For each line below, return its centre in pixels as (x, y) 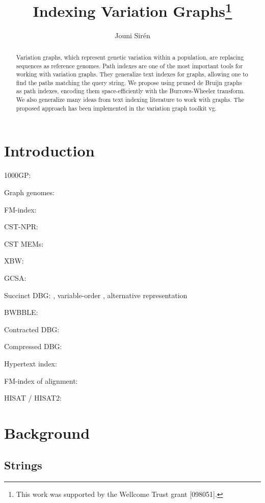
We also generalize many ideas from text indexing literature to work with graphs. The (130, 100)
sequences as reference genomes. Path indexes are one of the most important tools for (129, 65)
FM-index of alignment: (41, 380)
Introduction (49, 151)
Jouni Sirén (132, 35)
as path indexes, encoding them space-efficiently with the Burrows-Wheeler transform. (130, 91)
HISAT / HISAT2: (33, 398)
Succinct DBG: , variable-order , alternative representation (96, 295)
